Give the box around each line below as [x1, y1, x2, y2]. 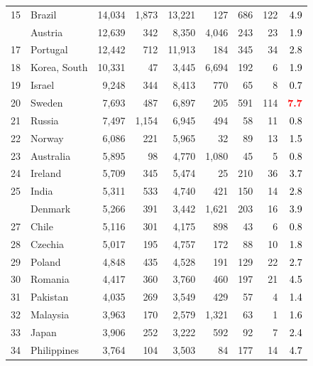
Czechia [31, 236, 65, 251]
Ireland [31, 166, 62, 181]
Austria [31, 24, 63, 39]
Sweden [31, 95, 63, 109]
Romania [31, 271, 70, 286]
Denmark [31, 201, 71, 216]
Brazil [31, 6, 57, 21]
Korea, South [31, 60, 88, 75]
